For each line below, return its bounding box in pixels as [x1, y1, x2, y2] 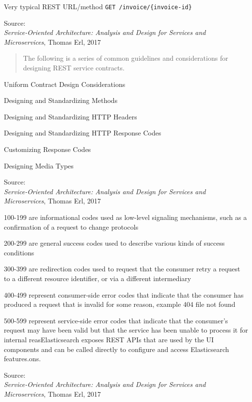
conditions [4, 247, 34, 257]
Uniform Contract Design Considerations [4, 79, 126, 89]
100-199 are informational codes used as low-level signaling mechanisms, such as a [4, 212, 247, 222]
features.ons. [4, 353, 41, 364]
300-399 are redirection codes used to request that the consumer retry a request [4, 264, 240, 274]
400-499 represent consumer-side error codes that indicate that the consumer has [4, 289, 244, 300]
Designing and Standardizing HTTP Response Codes [4, 128, 161, 138]
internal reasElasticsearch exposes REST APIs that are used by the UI [4, 334, 214, 344]
